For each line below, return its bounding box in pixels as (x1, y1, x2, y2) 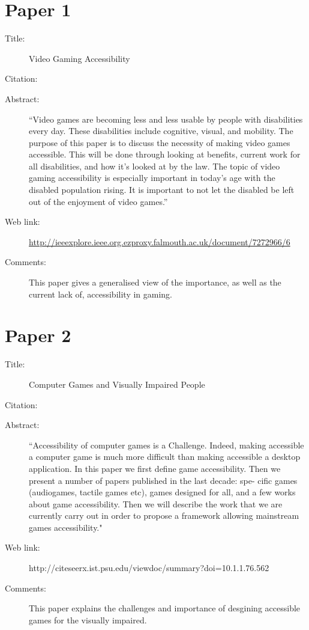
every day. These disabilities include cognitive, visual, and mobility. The (29, 124, 293, 137)
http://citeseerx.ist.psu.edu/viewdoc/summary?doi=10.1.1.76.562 (29, 561, 269, 574)
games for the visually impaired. (29, 613, 147, 626)
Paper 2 (5, 323, 71, 347)
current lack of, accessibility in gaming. (29, 287, 173, 300)
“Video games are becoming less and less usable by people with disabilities (29, 112, 303, 125)
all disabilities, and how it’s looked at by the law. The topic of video (29, 159, 280, 172)
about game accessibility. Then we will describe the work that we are (29, 497, 283, 510)
